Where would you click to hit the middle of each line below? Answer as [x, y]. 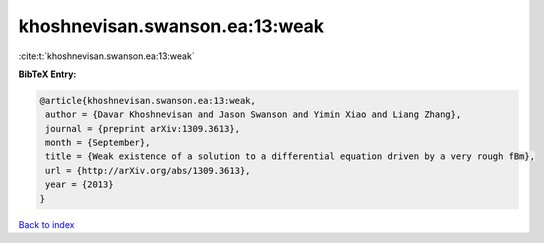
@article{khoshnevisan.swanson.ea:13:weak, [148, 100]
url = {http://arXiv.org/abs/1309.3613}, [148, 170]
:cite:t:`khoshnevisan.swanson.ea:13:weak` [106, 56]
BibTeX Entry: [47, 74]
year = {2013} [79, 184]
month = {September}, [98, 143]
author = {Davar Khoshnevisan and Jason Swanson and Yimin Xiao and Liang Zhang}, [253, 114]
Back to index [46, 224]
